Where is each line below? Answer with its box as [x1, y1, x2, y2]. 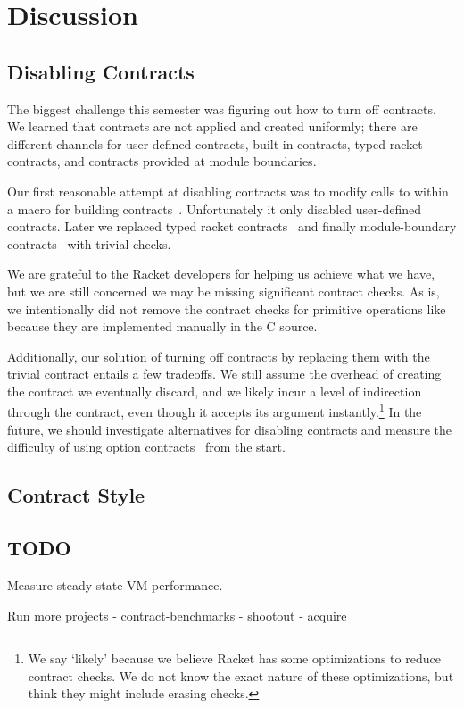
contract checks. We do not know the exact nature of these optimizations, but [28, 666, 454, 685]
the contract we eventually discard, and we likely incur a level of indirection [7, 381, 422, 400]
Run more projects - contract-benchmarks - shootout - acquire [7, 605, 347, 624]
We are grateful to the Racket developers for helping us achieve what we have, [7, 264, 435, 283]
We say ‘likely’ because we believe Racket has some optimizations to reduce [28, 649, 441, 668]
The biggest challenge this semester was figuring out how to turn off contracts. [7, 99, 436, 118]
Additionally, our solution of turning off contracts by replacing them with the [7, 346, 430, 365]
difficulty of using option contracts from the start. [7, 437, 286, 456]
